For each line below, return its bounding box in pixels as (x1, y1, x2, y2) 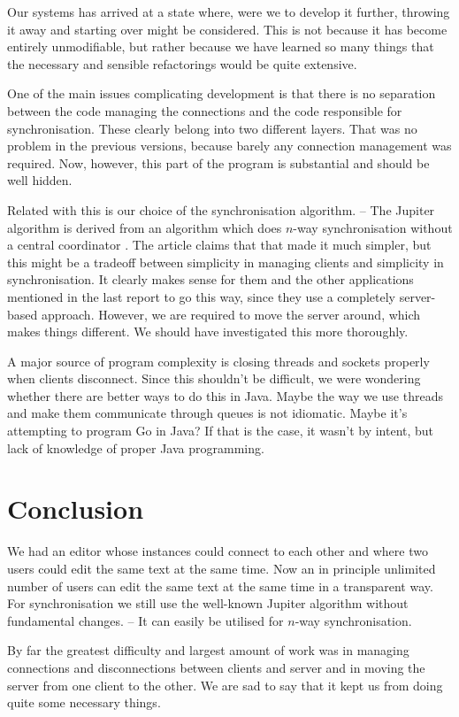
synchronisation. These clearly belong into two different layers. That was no (7, 119, 417, 137)
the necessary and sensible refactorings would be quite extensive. (7, 54, 357, 73)
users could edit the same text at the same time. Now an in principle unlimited (7, 559, 436, 577)
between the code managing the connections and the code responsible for (7, 101, 402, 119)
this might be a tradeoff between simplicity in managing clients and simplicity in (7, 252, 444, 271)
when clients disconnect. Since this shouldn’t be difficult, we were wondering (7, 369, 421, 388)
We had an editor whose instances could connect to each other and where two (7, 542, 428, 560)
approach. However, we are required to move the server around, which (41, 305, 421, 323)
